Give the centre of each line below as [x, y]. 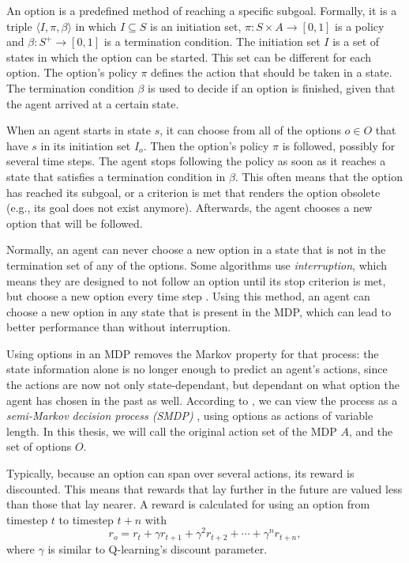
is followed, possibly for [339, 145]
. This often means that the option [319, 176]
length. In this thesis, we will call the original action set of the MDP [172, 431]
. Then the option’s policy [206, 145]
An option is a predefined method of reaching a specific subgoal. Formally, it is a [202, 10]
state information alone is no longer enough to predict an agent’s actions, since [197, 369]
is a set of [356, 42]
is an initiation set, [196, 26]
